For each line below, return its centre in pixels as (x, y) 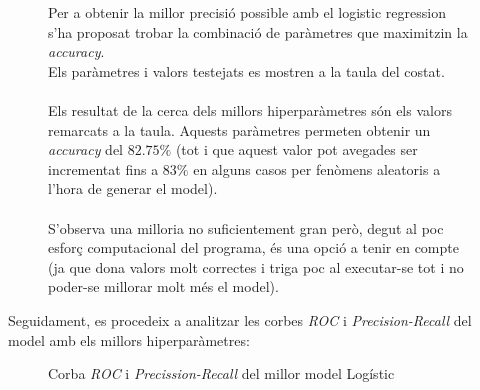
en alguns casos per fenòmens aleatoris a (317, 168)
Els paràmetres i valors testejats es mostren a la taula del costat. (246, 70)
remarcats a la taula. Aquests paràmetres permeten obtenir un (239, 129)
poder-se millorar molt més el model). (163, 286)
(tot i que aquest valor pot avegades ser (296, 149)
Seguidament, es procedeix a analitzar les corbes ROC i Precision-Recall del (240, 319)
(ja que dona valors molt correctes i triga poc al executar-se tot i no (256, 266)
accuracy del (85, 149)
